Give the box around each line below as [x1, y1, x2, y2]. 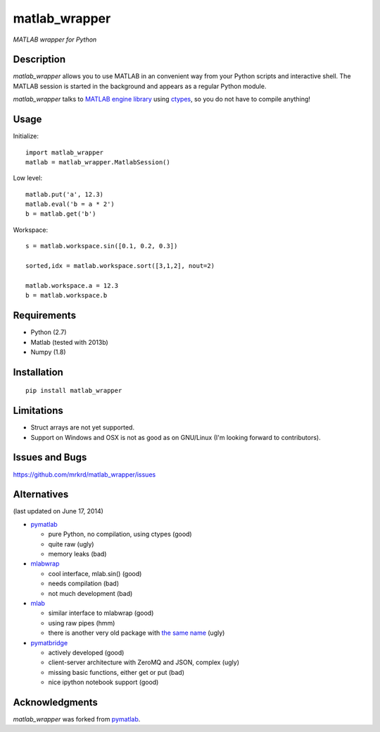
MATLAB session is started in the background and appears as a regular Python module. [13, 82, 267, 90]
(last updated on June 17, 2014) [13, 507, 103, 516]
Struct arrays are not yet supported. [30, 423, 135, 432]
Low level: [13, 173, 42, 183]
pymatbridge [30, 638, 68, 647]
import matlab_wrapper [25, 148, 104, 157]
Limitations [13, 405, 63, 417]
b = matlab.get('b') [25, 210, 96, 218]
